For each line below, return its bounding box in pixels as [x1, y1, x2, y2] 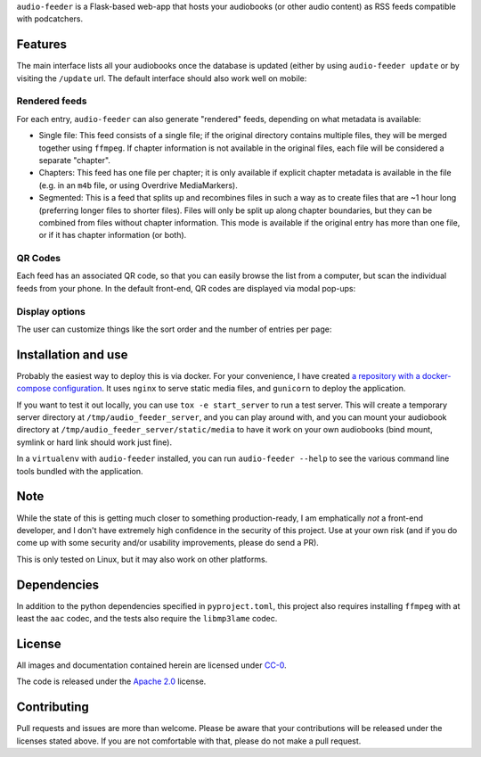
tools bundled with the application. [16, 465, 143, 476]
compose [16, 383, 52, 394]
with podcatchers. [16, 13, 84, 24]
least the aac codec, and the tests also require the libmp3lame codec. [16, 613, 278, 624]
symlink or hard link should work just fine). [16, 437, 173, 448]
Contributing [16, 700, 89, 715]
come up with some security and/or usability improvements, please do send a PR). [16, 538, 320, 548]
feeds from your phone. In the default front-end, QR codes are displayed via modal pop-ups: [16, 283, 356, 293]
